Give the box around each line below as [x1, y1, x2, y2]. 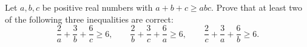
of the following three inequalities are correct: [5, 12, 174, 25]
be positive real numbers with [42, 1, 153, 13]
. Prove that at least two [211, 1, 303, 13]
